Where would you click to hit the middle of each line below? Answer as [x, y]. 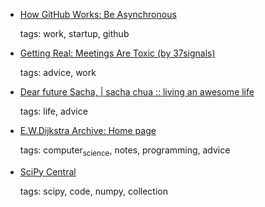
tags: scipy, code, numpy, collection [93, 191]
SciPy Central [48, 171]
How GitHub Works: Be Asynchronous [98, 14]
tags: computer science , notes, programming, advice [125, 151]
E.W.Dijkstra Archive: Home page [88, 130]
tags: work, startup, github [74, 33]
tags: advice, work [58, 72]
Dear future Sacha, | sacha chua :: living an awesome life [137, 92]
